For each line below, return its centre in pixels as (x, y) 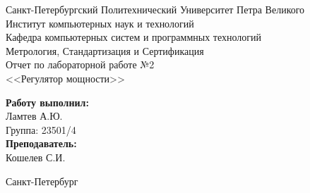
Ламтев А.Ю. (34, 116)
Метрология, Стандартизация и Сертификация (105, 50)
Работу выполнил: (47, 102)
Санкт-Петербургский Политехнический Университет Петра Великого (155, 9)
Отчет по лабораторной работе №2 (80, 64)
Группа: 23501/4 (41, 129)
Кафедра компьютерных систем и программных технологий (134, 37)
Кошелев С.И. (36, 157)
